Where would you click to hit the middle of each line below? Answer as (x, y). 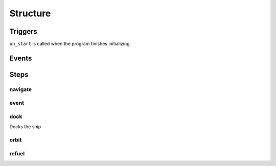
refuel (17, 153)
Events (21, 58)
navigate (21, 89)
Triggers (24, 31)
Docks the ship (25, 127)
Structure (30, 13)
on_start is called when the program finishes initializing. (70, 44)
